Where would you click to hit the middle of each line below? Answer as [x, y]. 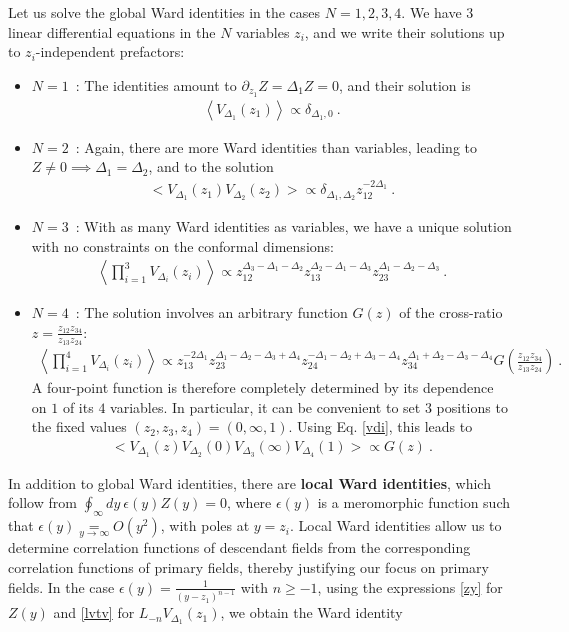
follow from [42, 502]
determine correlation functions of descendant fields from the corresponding [239, 547]
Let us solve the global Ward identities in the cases [164, 12]
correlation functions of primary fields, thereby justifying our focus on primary [248, 566]
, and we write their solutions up [404, 31]
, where [249, 502]
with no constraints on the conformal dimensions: [182, 245]
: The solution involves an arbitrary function [211, 312]
